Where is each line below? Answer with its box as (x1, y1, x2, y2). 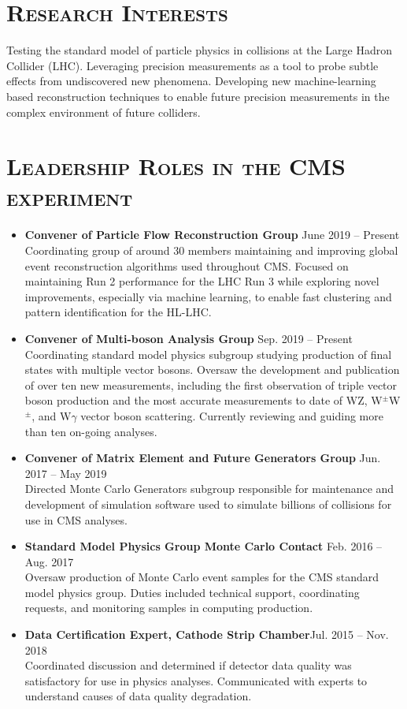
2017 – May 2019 (24, 465, 107, 481)
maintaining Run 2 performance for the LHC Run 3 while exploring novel (24, 273, 379, 289)
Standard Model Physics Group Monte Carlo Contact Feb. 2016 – (24, 538, 383, 554)
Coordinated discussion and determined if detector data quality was (24, 657, 352, 674)
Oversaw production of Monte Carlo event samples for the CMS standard (24, 569, 379, 585)
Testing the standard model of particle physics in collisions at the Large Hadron (6, 42, 393, 58)
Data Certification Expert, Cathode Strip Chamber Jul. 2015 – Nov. (24, 626, 389, 643)
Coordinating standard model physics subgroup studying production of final (24, 345, 392, 362)
